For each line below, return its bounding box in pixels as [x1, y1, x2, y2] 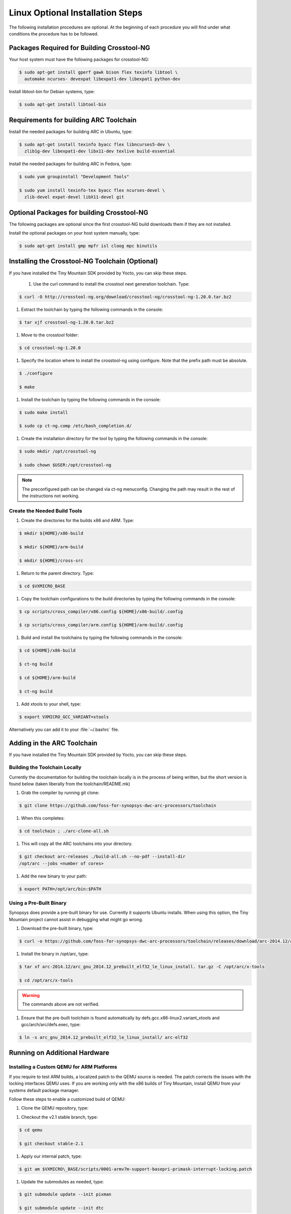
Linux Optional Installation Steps [9, 7, 143, 18]
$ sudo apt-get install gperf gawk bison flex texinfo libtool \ [19, 69, 178, 75]
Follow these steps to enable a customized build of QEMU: [9, 1096, 126, 1102]
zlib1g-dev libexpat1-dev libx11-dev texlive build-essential [24, 149, 176, 154]
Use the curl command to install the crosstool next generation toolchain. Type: [33, 281, 190, 287]
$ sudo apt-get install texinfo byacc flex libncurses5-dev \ [19, 141, 170, 147]
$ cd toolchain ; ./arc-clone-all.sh [19, 828, 109, 834]
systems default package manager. [9, 1087, 80, 1093]
